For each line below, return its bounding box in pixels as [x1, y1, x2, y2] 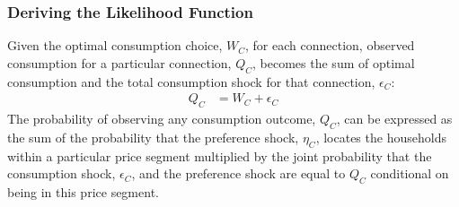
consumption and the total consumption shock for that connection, [7, 72, 375, 91]
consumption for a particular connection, [7, 53, 232, 72]
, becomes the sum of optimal [252, 53, 415, 72]
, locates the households [315, 127, 446, 146]
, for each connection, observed [245, 36, 415, 55]
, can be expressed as [336, 109, 453, 128]
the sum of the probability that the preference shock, [7, 127, 299, 146]
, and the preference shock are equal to [131, 164, 346, 183]
